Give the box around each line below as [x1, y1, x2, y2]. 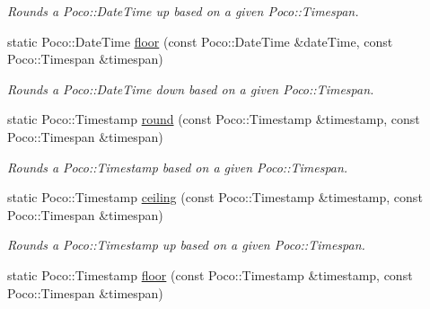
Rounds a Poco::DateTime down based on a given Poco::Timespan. [7, 79, 374, 98]
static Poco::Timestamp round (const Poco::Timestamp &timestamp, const [7, 110, 420, 128]
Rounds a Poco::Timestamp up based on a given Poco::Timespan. [7, 235, 365, 254]
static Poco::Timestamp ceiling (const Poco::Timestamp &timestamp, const [7, 188, 423, 207]
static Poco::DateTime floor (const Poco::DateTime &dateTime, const [7, 31, 393, 50]
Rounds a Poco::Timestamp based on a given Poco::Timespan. [7, 157, 348, 176]
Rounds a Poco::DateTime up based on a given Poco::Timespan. [7, 2, 359, 20]
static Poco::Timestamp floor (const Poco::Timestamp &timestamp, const [7, 265, 413, 284]
